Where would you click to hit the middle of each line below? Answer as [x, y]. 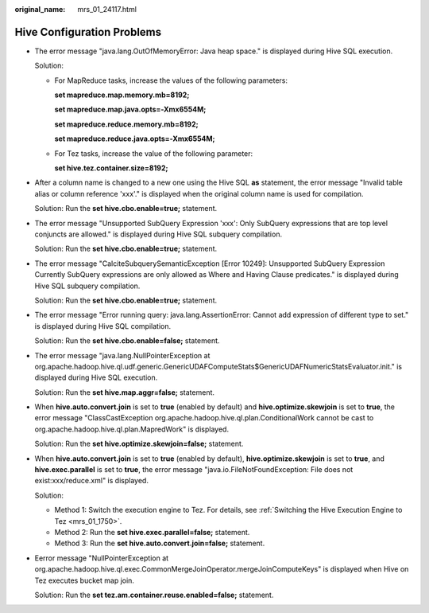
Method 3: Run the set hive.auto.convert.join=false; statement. [160, 543]
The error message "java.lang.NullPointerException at [122, 355]
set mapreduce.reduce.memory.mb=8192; [126, 124]
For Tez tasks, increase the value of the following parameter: [154, 153]
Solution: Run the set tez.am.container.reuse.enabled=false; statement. [154, 595]
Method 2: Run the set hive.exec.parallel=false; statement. [152, 532]
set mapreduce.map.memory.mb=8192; [122, 95]
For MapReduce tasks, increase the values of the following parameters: [171, 80]
